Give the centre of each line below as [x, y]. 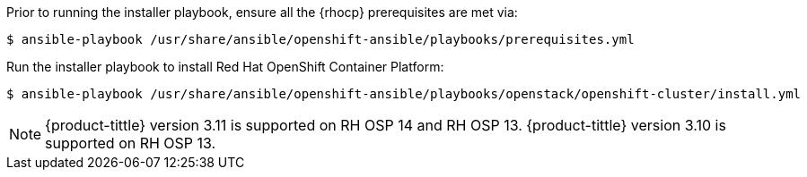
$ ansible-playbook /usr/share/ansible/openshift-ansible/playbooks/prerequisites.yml [320, 39]
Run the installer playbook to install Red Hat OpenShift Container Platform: [225, 67]
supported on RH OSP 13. [131, 143]
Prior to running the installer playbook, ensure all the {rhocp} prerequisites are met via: [262, 12]
